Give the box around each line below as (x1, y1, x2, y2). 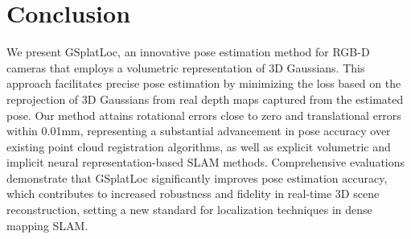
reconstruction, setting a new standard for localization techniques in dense (6, 201, 372, 218)
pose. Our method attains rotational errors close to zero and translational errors (6, 106, 401, 123)
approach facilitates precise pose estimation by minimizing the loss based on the (6, 75, 401, 92)
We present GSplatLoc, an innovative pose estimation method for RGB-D (6, 43, 370, 60)
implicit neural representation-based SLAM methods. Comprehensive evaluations (6, 154, 405, 171)
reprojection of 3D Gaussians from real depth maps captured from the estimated (6, 90, 404, 107)
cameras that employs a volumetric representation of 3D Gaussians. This (6, 59, 365, 76)
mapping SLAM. (6, 216, 88, 233)
